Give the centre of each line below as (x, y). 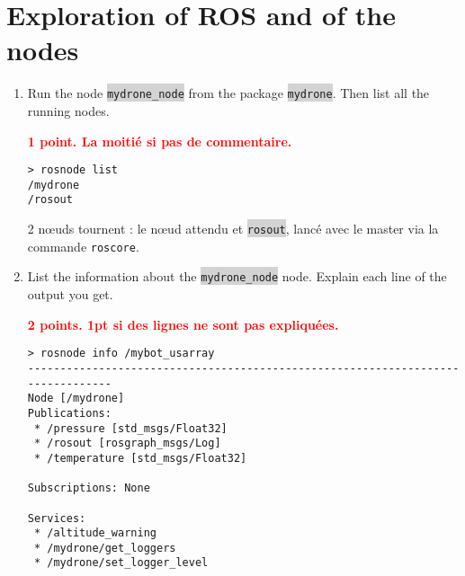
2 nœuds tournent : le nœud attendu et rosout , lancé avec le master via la (233, 229)
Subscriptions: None (89, 488)
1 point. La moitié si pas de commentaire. (160, 141)
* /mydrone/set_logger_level (121, 563)
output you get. (70, 294)
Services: (57, 518)
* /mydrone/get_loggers (105, 548)
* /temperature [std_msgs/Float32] (140, 458)
